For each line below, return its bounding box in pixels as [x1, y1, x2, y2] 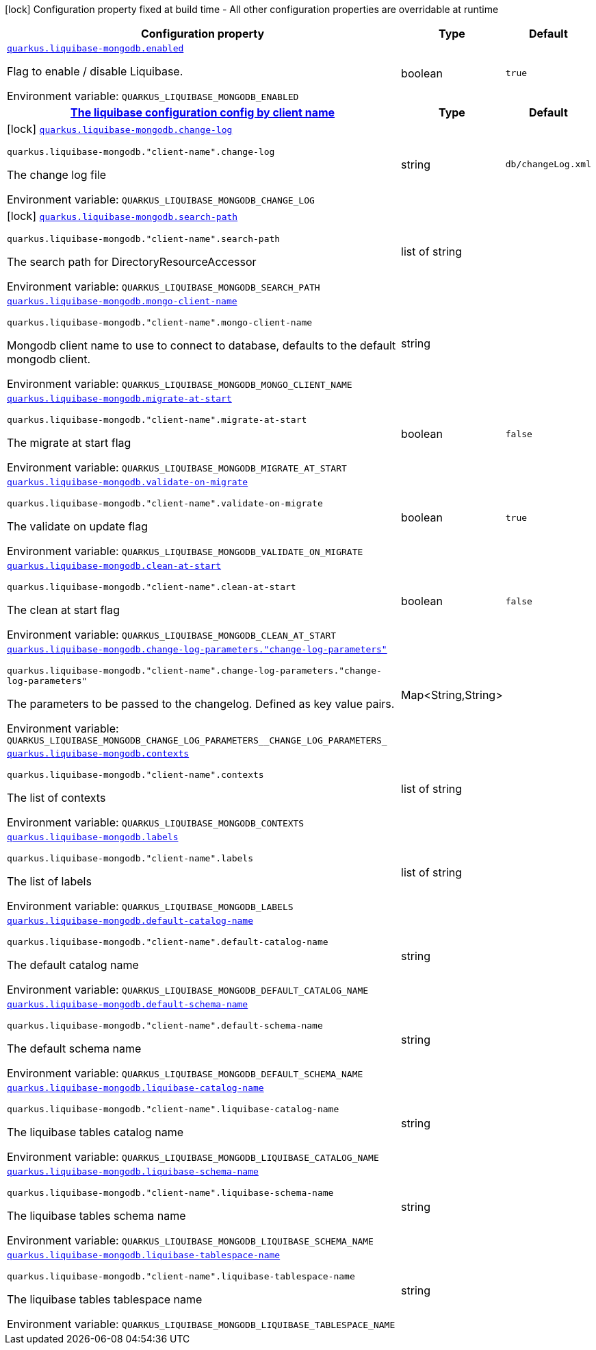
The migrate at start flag [7, 436, 131, 450]
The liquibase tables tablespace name [7, 1292, 203, 1306]
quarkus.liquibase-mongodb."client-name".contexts [7, 770, 264, 780]
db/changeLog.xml [505, 159, 591, 169]
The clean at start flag [7, 603, 120, 617]
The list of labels [7, 874, 92, 888]
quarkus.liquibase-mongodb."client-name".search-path [7, 234, 281, 244]
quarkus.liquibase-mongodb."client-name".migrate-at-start [7, 415, 307, 425]
